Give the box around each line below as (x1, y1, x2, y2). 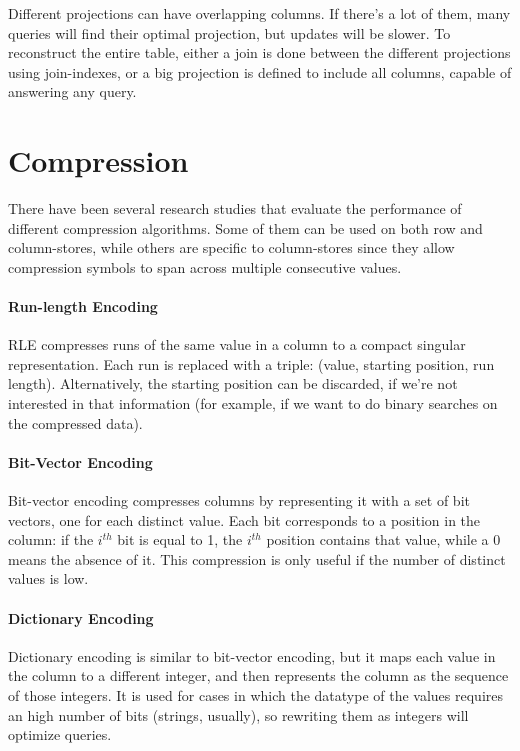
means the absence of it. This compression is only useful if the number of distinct (8, 548, 506, 569)
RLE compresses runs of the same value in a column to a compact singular (8, 334, 466, 355)
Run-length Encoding (8, 296, 158, 317)
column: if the (8, 529, 94, 550)
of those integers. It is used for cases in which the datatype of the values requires (8, 684, 503, 705)
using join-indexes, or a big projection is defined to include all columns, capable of (8, 61, 512, 82)
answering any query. (8, 81, 137, 102)
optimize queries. (8, 724, 112, 745)
